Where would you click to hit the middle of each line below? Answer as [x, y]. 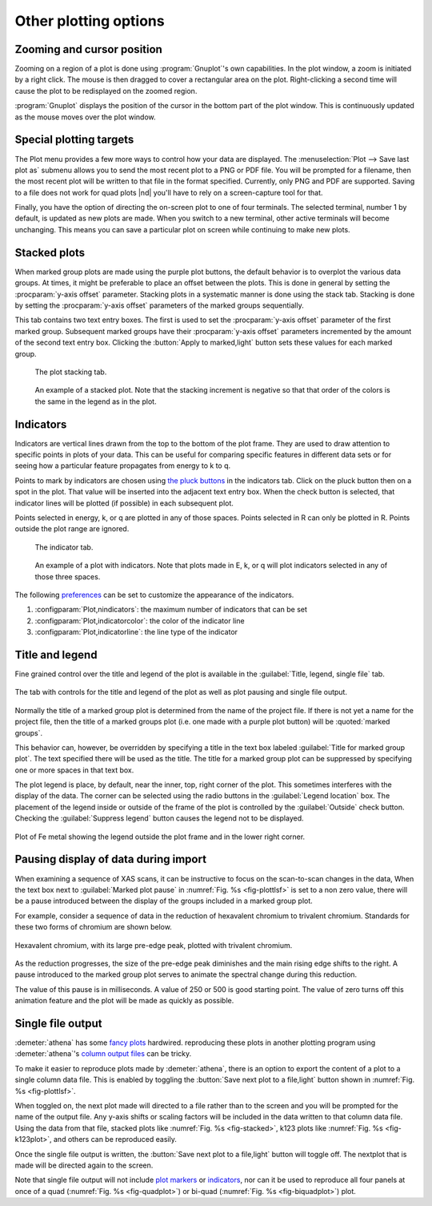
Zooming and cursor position [89, 49]
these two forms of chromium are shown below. [93, 927]
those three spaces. [68, 576]
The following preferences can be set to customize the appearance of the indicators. [154, 595]
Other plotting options [90, 21]
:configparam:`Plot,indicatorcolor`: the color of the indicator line [140, 620]
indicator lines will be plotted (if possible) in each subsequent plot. [124, 503]
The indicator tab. [64, 547]
